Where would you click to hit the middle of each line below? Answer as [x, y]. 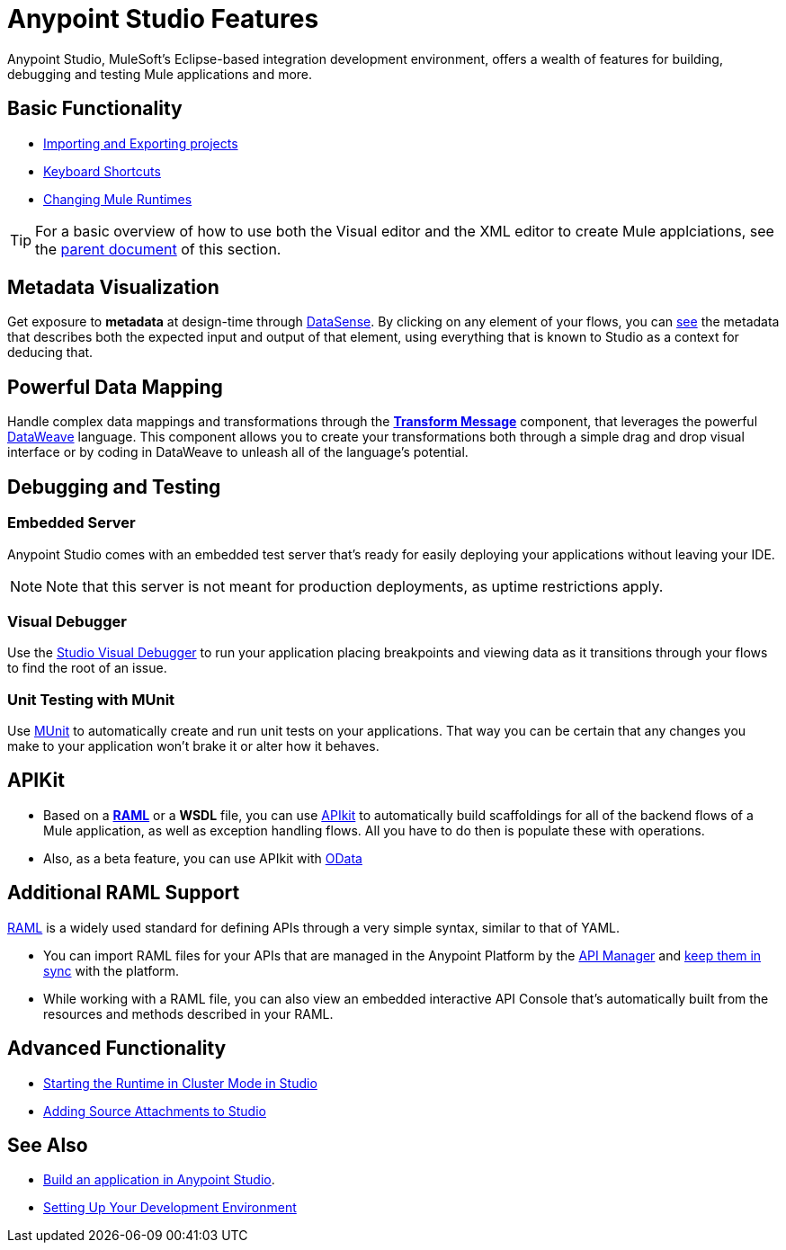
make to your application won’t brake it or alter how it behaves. [193, 746]
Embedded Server [71, 523]
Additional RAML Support [124, 893]
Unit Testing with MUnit [91, 699]
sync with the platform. [112, 970]
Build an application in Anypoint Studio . [159, 1180]
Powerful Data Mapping [115, 387]
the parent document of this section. [158, 249]
